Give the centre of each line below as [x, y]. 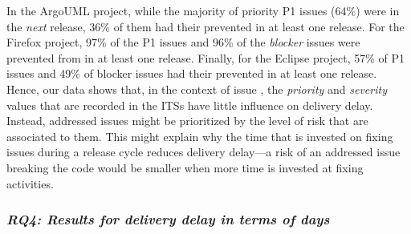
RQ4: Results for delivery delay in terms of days [168, 219]
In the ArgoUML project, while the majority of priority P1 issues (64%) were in [203, 10]
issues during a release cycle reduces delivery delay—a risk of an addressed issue [203, 152]
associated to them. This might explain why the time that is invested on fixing [200, 136]
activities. [30, 183]
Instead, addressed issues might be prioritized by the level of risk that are [187, 121]
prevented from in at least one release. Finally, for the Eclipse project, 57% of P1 [206, 57]
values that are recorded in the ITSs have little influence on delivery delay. [190, 105]
